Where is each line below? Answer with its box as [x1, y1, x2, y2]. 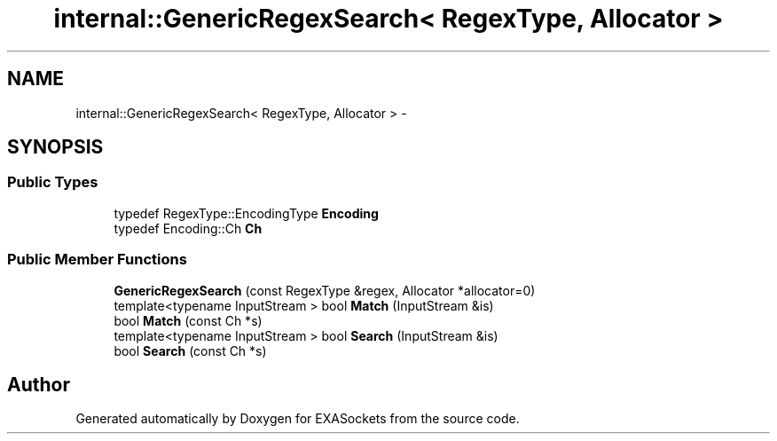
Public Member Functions [7, 250, 187, 269]
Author [7, 373, 70, 396]
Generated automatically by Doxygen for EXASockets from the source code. [75, 411, 520, 427]
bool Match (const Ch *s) [114, 312, 263, 328]
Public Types [7, 173, 98, 192]
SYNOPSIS [7, 136, 104, 159]
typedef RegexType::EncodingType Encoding [114, 205, 379, 221]
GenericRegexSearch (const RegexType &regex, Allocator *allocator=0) [114, 282, 536, 298]
